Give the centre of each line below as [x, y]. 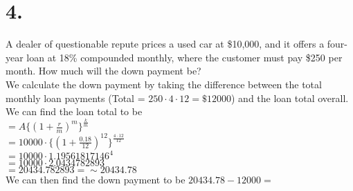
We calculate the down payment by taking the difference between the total [164, 84]
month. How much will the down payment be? [103, 71]
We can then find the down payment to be [96, 180]
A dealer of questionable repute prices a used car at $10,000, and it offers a [165, 44]
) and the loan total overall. [290, 98]
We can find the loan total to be [74, 111]
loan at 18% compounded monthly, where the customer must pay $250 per [184, 57]
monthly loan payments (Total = [75, 98]
